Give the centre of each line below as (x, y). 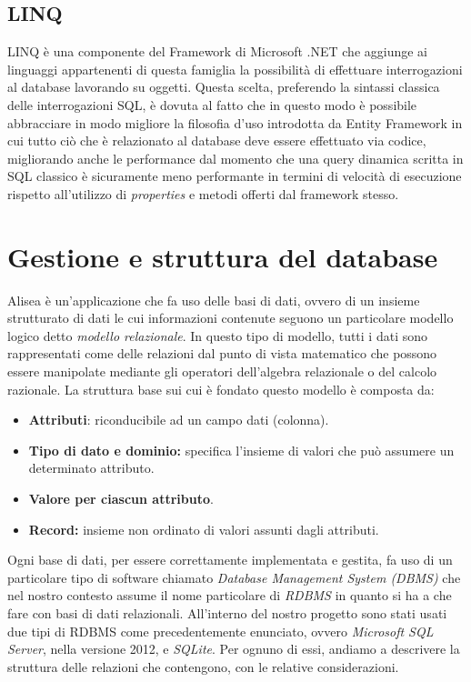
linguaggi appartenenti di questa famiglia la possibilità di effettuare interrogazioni (235, 69)
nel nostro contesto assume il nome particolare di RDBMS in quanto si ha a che (230, 595)
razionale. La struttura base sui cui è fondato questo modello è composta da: (221, 389)
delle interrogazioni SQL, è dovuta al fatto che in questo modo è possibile (212, 104)
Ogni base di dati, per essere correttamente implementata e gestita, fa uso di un (230, 560)
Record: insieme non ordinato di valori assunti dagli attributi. (204, 529)
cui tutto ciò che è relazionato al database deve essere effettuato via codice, (217, 140)
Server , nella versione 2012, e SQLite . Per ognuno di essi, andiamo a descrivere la (234, 649)
